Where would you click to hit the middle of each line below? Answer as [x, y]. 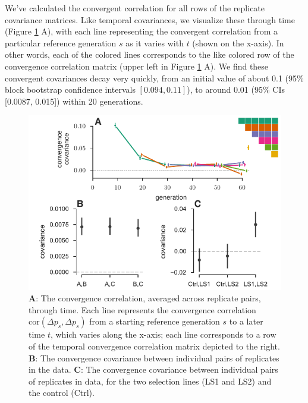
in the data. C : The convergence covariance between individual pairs [153, 369]
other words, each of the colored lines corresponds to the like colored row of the [150, 54]
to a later [246, 321]
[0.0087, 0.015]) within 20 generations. [74, 101]
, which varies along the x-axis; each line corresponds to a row [163, 334]
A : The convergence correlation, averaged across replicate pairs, [145, 298]
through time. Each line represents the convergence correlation [142, 309]
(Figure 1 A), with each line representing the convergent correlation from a [142, 31]
